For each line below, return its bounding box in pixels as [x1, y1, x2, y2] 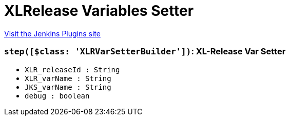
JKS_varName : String [25, 83, 111, 91]
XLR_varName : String [25, 74, 111, 83]
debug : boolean [25, 91, 90, 100]
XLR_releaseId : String [25, 65, 120, 74]
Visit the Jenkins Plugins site [4, 29, 101, 38]
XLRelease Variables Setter [4, 2, 194, 19]
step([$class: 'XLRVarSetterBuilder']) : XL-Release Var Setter [4, 46, 286, 57]
